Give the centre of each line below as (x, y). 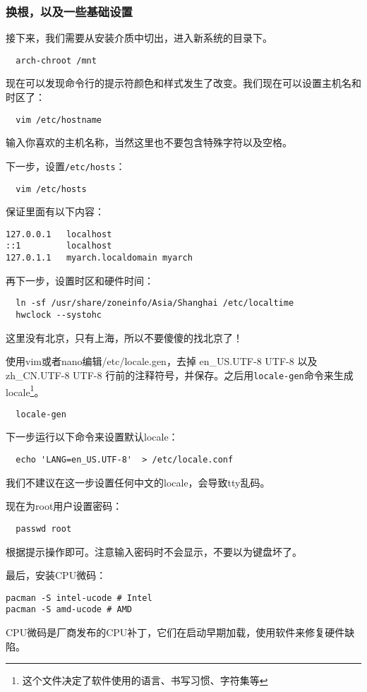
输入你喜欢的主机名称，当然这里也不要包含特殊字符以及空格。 (149, 142)
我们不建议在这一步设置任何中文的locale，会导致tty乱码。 (138, 482)
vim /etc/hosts (51, 189)
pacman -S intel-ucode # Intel (79, 598)
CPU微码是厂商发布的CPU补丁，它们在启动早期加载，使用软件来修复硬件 (175, 632)
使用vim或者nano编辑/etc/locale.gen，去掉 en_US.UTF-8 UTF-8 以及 (162, 361)
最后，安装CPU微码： (56, 575)
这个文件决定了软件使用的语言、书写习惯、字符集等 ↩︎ (145, 680)
